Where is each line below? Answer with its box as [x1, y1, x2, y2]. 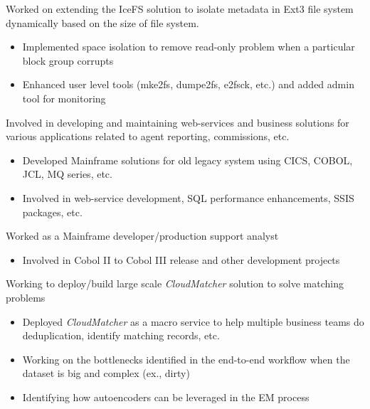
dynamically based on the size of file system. [6, 15, 199, 30]
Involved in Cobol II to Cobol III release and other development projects [22, 252, 340, 267]
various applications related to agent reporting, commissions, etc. [6, 129, 290, 144]
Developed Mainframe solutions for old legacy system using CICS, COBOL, [22, 152, 353, 167]
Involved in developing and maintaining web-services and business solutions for [6, 115, 349, 129]
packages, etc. [22, 204, 83, 219]
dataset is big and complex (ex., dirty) [22, 366, 190, 381]
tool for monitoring [22, 90, 106, 105]
